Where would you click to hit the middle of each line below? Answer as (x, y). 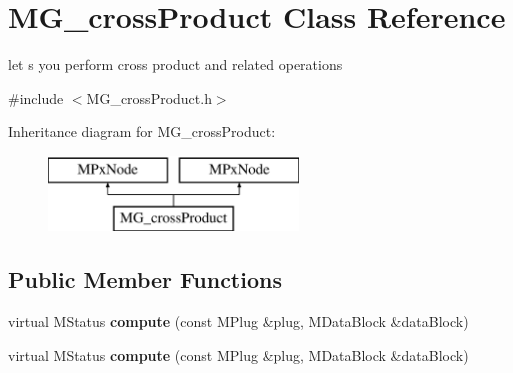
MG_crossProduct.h (149, 97)
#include (36, 97)
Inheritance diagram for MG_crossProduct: (142, 131)
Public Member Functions (145, 279)
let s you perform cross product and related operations (175, 64)
